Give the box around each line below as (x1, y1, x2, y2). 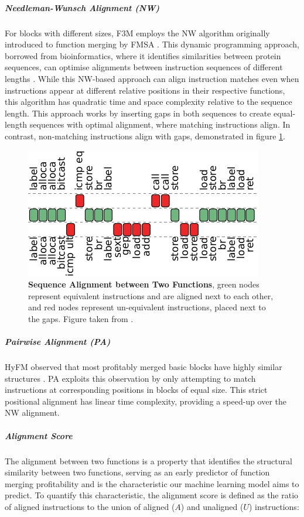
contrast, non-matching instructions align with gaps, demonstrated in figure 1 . (5, 129, 285, 142)
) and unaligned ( (180, 500, 244, 512)
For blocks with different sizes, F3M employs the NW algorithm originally (5, 26, 270, 39)
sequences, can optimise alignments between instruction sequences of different (5, 61, 283, 73)
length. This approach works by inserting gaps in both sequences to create (5, 107, 271, 119)
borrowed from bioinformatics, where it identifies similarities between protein (5, 49, 281, 61)
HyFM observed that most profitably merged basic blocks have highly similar (5, 361, 282, 373)
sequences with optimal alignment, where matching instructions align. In (29, 118, 291, 131)
